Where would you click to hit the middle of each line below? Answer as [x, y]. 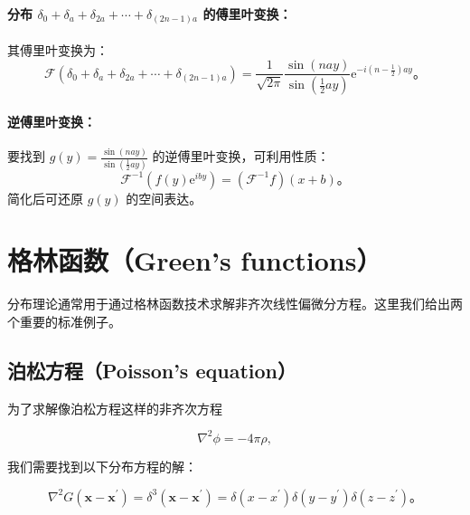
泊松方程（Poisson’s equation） [152, 370]
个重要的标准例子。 [64, 322]
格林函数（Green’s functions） [195, 260]
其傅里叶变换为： [58, 49]
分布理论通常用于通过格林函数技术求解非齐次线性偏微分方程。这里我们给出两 [235, 304]
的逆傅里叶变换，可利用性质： [241, 156]
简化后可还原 [45, 198]
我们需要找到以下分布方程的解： [102, 466]
